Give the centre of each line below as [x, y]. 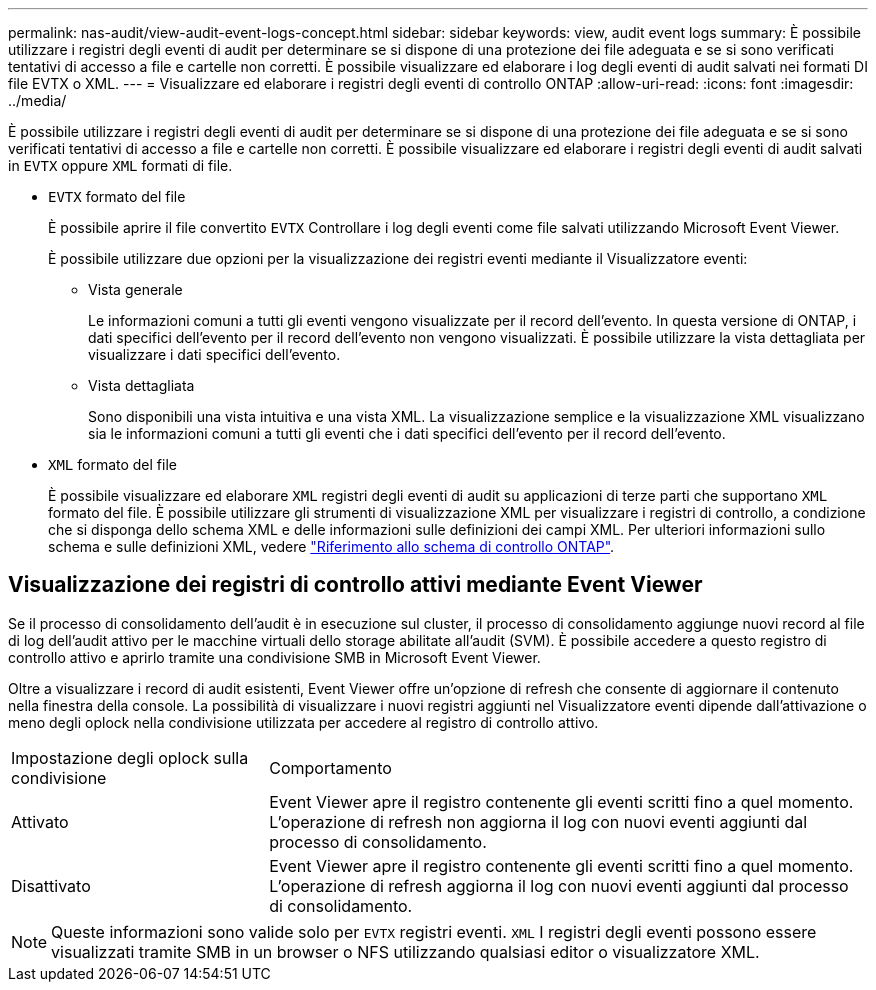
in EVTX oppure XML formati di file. [120, 165]
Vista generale [135, 289]
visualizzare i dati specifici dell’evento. [214, 354]
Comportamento [330, 767]
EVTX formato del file [117, 196]
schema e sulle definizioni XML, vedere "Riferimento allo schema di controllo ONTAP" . [331, 546]
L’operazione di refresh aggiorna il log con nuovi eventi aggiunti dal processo [559, 885]
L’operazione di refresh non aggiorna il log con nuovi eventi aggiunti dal [538, 821]
